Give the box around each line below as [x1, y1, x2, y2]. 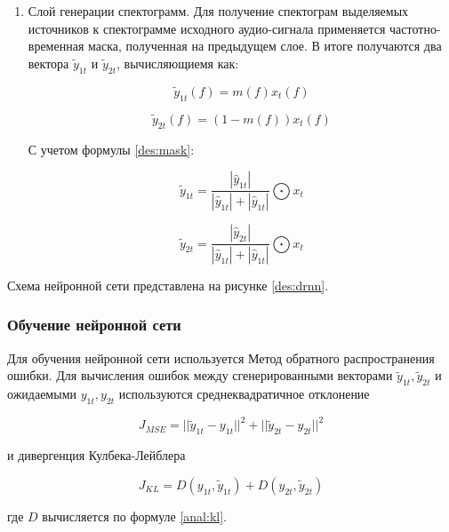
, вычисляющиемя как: [116, 53, 239, 72]
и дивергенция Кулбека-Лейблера [7, 446, 186, 465]
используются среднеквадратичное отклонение [118, 385, 370, 403]
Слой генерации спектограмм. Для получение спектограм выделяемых [28, 2, 409, 20]
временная [28, 36, 84, 55]
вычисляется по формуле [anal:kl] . [42, 506, 227, 525]
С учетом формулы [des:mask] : [28, 139, 195, 158]
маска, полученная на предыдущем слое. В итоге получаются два [87, 36, 442, 55]
